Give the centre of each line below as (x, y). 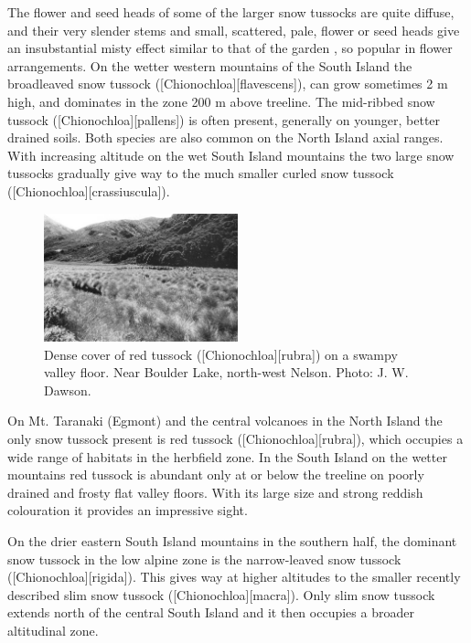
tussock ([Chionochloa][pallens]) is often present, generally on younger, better (224, 119)
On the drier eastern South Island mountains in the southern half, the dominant (232, 540)
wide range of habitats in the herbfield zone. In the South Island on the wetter (227, 456)
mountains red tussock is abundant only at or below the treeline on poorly (216, 474)
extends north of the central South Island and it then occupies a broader (211, 612)
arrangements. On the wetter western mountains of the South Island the (210, 65)
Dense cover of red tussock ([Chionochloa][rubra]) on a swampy (221, 354)
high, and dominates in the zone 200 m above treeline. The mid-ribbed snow (221, 101)
